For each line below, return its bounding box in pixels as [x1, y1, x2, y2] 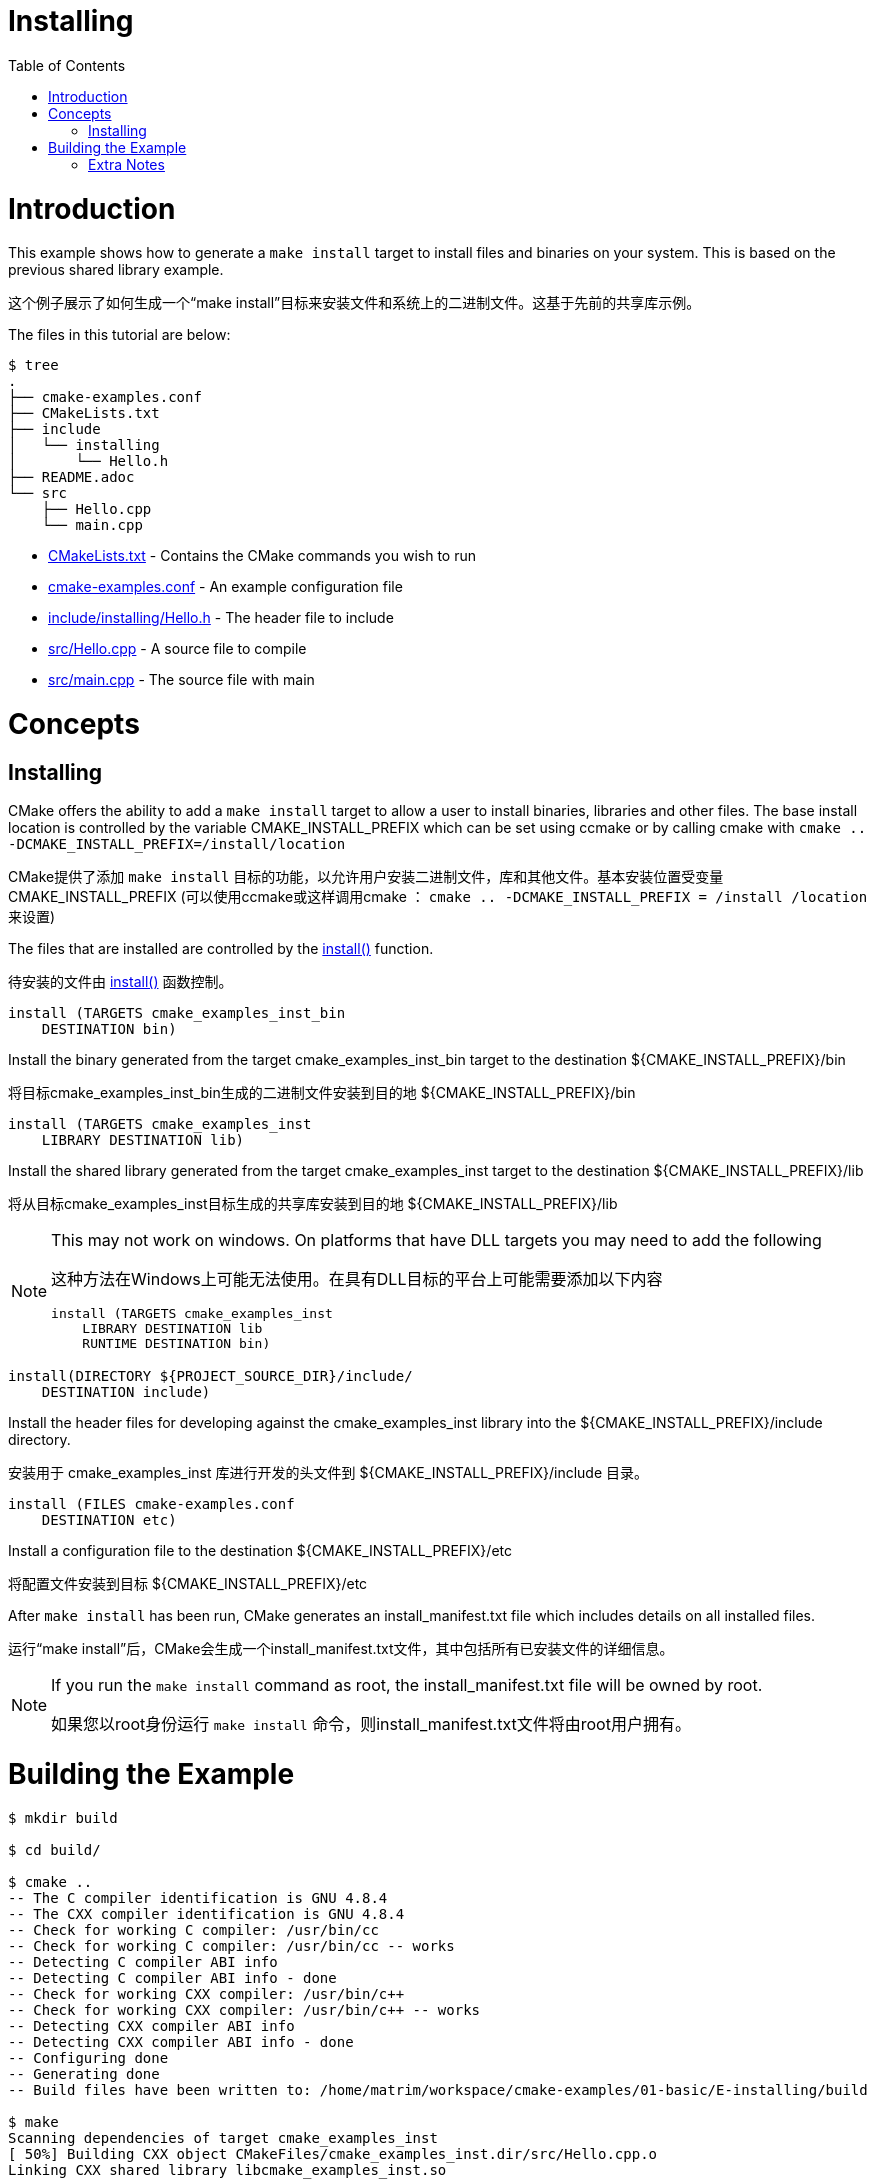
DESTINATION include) [41, 1384, 211, 1401]
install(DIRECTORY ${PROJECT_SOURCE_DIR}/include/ [8, 1368, 413, 1385]
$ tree [8, 357, 59, 374]
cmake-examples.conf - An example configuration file [48, 578, 403, 596]
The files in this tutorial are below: [8, 326, 231, 344]
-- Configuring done [8, 2049, 169, 2066]
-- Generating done [8, 2065, 160, 2082]
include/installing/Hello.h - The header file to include [48, 609, 394, 627]
